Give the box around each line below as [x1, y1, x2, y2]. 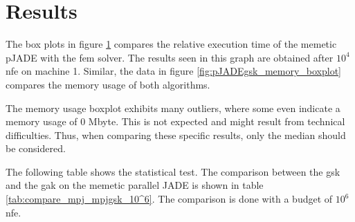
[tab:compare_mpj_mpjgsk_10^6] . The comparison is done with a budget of [6, 192, 333, 206]
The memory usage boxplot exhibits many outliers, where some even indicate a [6, 100, 340, 115]
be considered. [6, 141, 66, 156]
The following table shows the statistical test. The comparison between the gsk [6, 164, 340, 178]
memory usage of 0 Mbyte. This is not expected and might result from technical [6, 114, 345, 129]
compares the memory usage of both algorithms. [6, 77, 210, 91]
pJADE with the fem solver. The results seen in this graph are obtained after [6, 50, 334, 64]
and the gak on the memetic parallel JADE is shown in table [6, 178, 264, 192]
